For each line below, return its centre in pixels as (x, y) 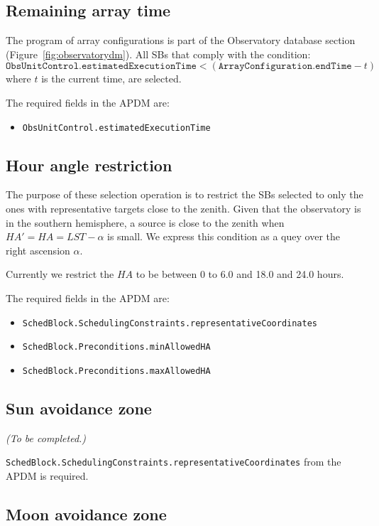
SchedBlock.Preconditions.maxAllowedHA (116, 371)
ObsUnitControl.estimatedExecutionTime (116, 128)
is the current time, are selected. (111, 79)
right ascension (38, 250)
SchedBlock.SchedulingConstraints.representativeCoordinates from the (174, 462)
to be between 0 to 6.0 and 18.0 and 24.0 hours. (240, 274)
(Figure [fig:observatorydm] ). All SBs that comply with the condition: (158, 54)
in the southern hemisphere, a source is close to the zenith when (145, 222)
